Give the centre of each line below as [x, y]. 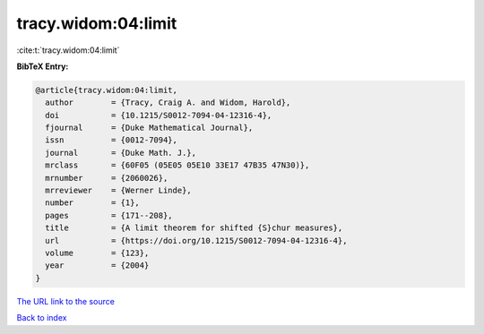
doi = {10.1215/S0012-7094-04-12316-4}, [159, 115]
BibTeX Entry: [43, 66]
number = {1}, [93, 203]
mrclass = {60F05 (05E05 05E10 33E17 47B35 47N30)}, [177, 165]
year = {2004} [97, 265]
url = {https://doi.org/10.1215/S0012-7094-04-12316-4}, [196, 240]
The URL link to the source [66, 301]
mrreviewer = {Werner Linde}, [118, 191]
